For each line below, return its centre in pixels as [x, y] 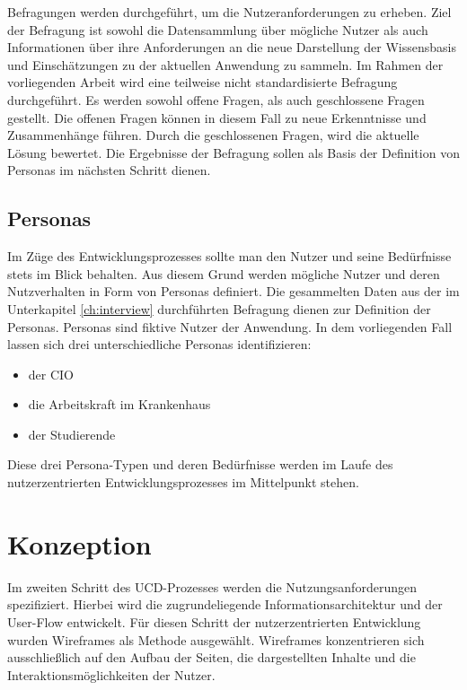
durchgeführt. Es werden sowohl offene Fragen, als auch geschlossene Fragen [216, 99]
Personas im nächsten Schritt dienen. [109, 170]
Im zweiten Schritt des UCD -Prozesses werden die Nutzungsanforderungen [212, 586]
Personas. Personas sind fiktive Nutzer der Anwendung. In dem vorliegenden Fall [230, 326]
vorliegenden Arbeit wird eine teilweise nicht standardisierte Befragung [203, 82]
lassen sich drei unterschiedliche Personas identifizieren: [159, 344]
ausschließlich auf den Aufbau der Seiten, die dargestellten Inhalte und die [211, 657]
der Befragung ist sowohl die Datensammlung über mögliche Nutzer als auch [218, 29]
